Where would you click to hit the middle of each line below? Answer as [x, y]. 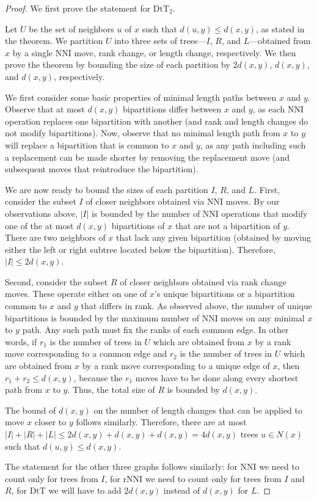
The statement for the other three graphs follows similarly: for [121, 466]
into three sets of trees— [160, 41]
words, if [21, 341]
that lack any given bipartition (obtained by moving [213, 237]
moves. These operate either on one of [76, 294]
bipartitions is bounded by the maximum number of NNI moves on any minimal [155, 317]
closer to [50, 422]
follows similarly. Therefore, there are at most [161, 422]
